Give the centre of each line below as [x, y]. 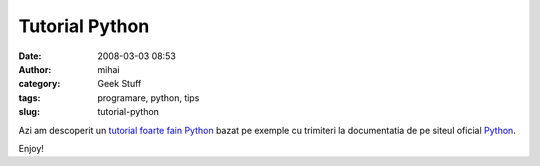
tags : [29, 97]
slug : [29, 112]
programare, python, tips [148, 97]
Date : [30, 56]
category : [39, 84]
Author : [35, 69]
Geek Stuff [119, 84]
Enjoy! [31, 148]
